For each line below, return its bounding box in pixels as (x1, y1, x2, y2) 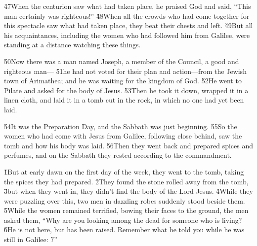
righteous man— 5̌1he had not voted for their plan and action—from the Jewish (4, 66, 247, 76)
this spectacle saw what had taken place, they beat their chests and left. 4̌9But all (4, 20, 253, 31)
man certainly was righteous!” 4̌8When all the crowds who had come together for (4, 10, 250, 21)
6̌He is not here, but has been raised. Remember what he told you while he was (4, 224, 245, 235)
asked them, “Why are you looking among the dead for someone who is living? (4, 214, 242, 225)
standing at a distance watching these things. (4, 39, 141, 50)
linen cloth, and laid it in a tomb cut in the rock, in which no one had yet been (4, 95, 244, 105)
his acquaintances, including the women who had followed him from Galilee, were (4, 30, 250, 40)
